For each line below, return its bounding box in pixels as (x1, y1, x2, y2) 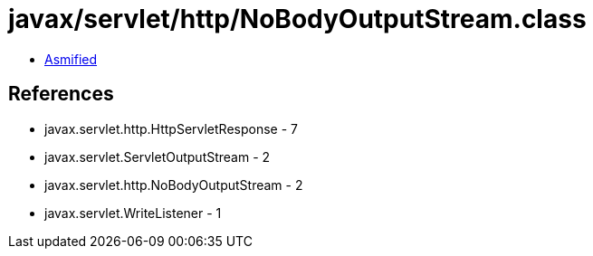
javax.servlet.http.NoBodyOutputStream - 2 (44, 176, 303, 193)
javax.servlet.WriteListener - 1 (44, 204, 222, 221)
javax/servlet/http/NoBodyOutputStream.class (8, 4, 587, 34)
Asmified (44, 51, 98, 67)
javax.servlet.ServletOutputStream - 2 (44, 148, 271, 165)
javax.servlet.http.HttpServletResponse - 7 (44, 120, 298, 137)
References (8, 82, 114, 106)
